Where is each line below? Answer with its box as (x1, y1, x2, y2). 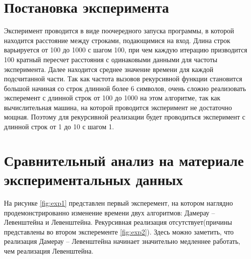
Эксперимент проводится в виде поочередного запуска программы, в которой (4, 25, 234, 36)
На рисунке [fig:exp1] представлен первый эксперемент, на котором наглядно (4, 197, 233, 208)
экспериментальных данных (4, 169, 183, 189)
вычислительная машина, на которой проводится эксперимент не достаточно (4, 102, 232, 112)
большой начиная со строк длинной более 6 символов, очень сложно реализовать (4, 83, 246, 93)
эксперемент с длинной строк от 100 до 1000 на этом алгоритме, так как (4, 93, 221, 103)
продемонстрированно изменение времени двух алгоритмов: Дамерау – (4, 207, 215, 217)
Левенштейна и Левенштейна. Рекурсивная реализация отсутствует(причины (4, 217, 232, 227)
